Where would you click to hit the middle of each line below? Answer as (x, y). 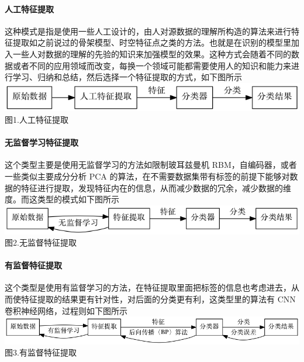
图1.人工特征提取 (37, 119)
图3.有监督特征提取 (41, 352)
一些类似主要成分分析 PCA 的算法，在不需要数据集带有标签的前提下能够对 (147, 176)
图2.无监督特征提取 (41, 242)
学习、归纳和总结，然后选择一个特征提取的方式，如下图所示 (127, 77)
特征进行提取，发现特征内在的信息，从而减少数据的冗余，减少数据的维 (156, 187)
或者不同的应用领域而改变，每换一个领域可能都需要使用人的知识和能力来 (152, 65)
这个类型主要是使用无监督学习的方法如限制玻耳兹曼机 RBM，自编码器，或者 (151, 165)
